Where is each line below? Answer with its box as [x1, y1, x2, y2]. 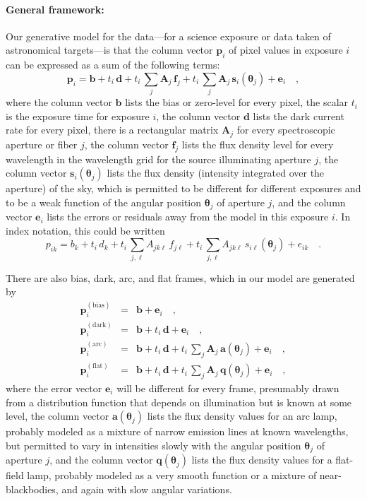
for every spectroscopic [236, 122, 335, 137]
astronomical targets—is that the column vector [6, 42, 213, 57]
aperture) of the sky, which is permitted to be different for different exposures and [6, 181, 361, 196]
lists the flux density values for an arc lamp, [147, 408, 337, 423]
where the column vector [6, 95, 112, 110]
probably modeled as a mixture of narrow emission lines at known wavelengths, [6, 424, 349, 439]
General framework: [6, 1, 104, 16]
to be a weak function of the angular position [6, 194, 202, 209]
